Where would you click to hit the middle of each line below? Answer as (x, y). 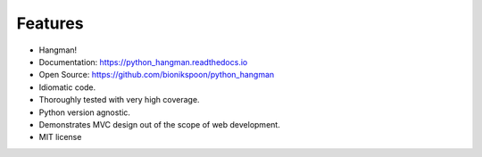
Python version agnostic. (85, 112)
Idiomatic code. (67, 87)
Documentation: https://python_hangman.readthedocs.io (143, 62)
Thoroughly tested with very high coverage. (119, 100)
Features (50, 23)
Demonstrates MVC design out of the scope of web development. (159, 124)
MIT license (60, 137)
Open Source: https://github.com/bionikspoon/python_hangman (157, 75)
